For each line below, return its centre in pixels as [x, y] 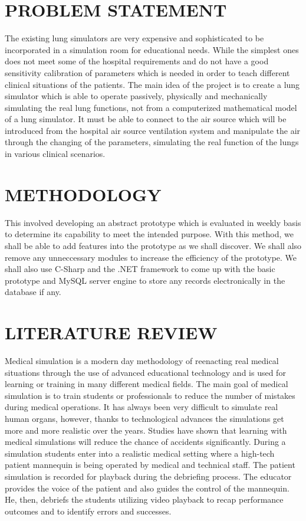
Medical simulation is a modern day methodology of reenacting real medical [142, 361]
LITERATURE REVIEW [111, 332]
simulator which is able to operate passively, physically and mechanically [136, 96]
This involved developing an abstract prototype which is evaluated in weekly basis [153, 222]
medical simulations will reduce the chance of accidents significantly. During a [145, 442]
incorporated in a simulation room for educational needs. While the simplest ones [152, 49]
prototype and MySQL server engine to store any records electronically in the [145, 280]
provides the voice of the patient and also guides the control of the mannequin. [147, 488]
